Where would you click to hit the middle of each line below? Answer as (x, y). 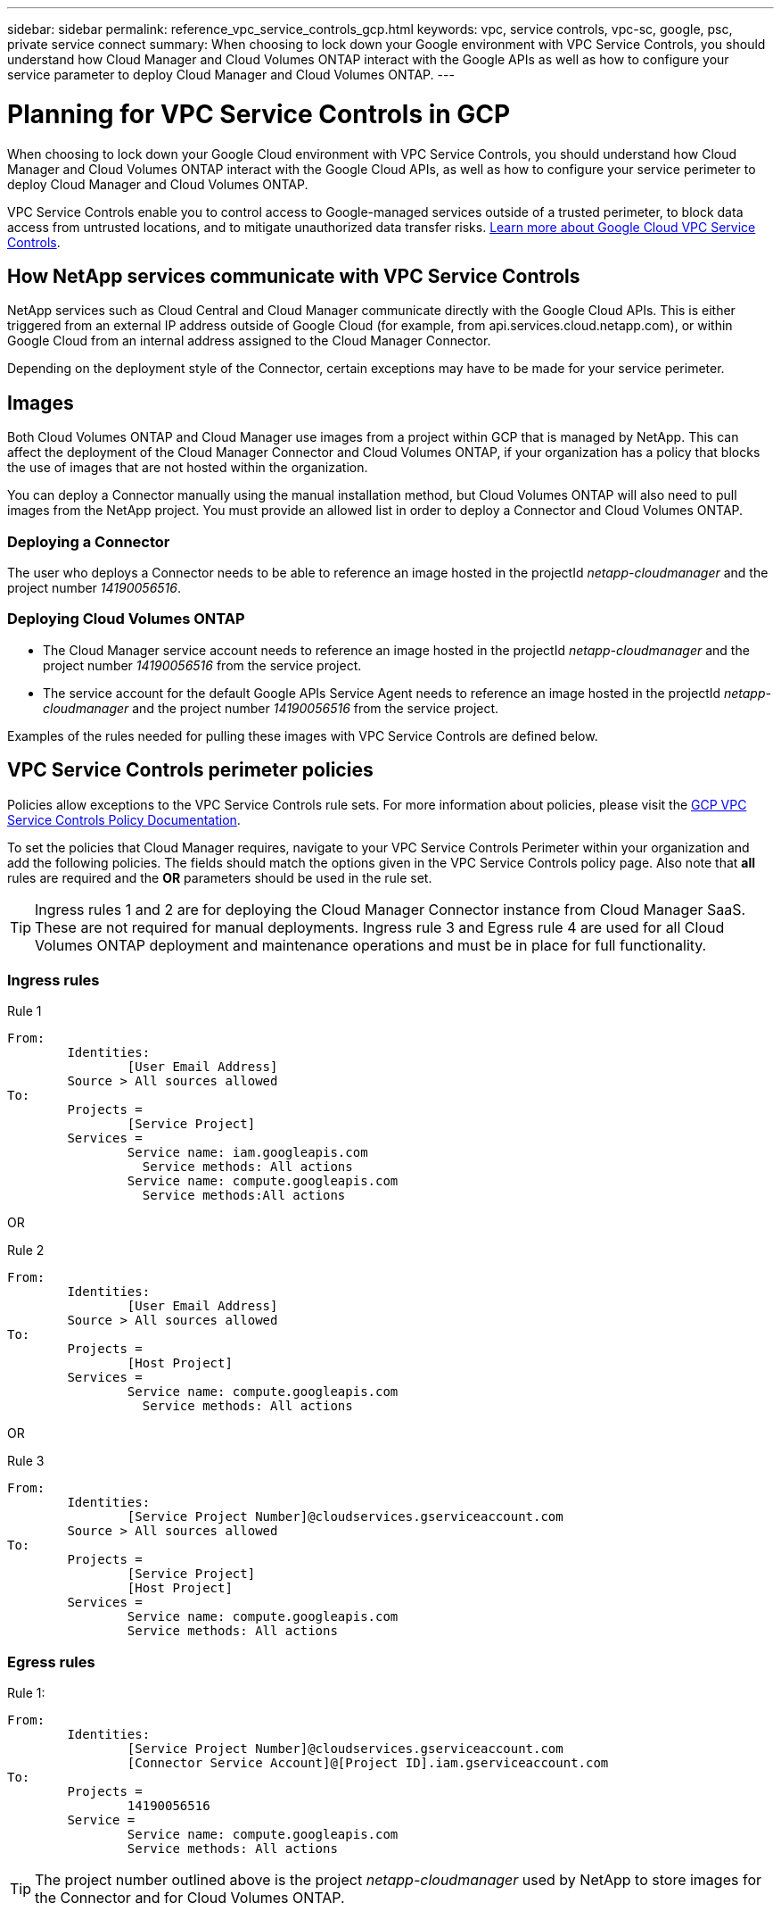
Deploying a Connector (89, 541)
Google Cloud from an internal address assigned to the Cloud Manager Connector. (249, 341)
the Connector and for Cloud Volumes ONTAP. (190, 1898)
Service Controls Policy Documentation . (124, 819)
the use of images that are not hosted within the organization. (188, 468)
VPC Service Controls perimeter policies (190, 770)
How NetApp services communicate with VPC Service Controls (294, 276)
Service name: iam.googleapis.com (247, 1153)
